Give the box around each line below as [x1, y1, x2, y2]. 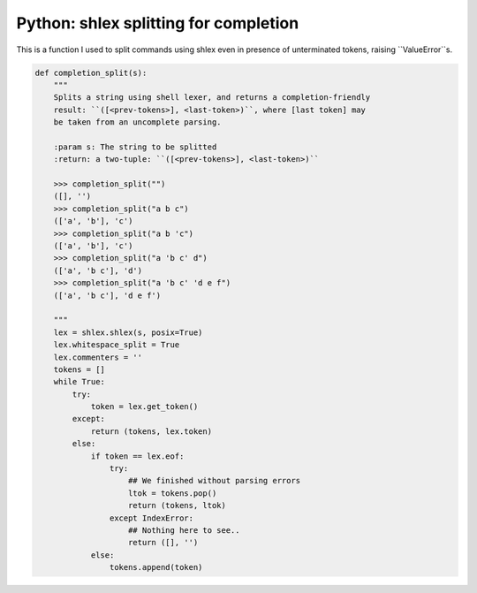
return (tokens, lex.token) [90, 426, 212, 437]
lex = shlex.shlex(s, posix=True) [53, 327, 203, 338]
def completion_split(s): [34, 67, 148, 78]
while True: [53, 376, 106, 387]
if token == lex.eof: [90, 451, 185, 461]
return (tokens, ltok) [128, 500, 227, 511]
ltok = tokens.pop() [128, 488, 217, 498]
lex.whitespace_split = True [53, 340, 180, 350]
